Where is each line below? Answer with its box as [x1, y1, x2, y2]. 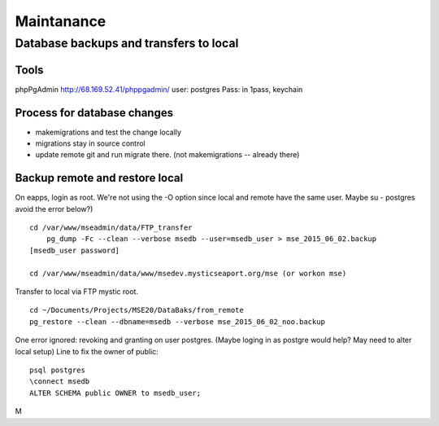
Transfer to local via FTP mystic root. [15, 287, 138, 296]
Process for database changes [15, 106, 174, 120]
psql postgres [29, 366, 85, 375]
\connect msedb [29, 377, 90, 386]
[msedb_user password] [29, 245, 120, 255]
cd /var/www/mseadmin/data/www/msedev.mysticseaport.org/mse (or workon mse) [29, 269, 347, 278]
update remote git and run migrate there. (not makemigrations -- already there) [35, 150, 300, 160]
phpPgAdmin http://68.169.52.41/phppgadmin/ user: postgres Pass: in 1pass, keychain [15, 84, 303, 94]
